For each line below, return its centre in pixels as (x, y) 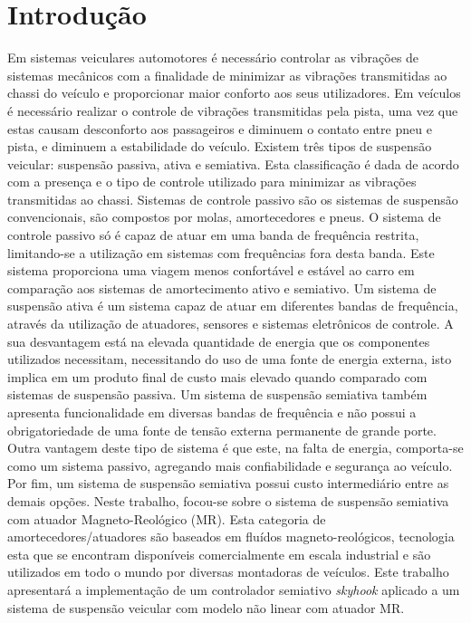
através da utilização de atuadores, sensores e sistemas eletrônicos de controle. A (231, 324)
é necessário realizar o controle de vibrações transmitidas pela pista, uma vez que (233, 110)
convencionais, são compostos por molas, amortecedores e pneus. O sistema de (224, 217)
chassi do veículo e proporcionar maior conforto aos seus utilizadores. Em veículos (234, 93)
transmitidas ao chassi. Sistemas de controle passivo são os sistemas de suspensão (233, 199)
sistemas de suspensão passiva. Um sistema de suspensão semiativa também (217, 394)
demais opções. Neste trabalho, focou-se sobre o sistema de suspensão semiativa (228, 500)
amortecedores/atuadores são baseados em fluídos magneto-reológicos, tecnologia (231, 537)
